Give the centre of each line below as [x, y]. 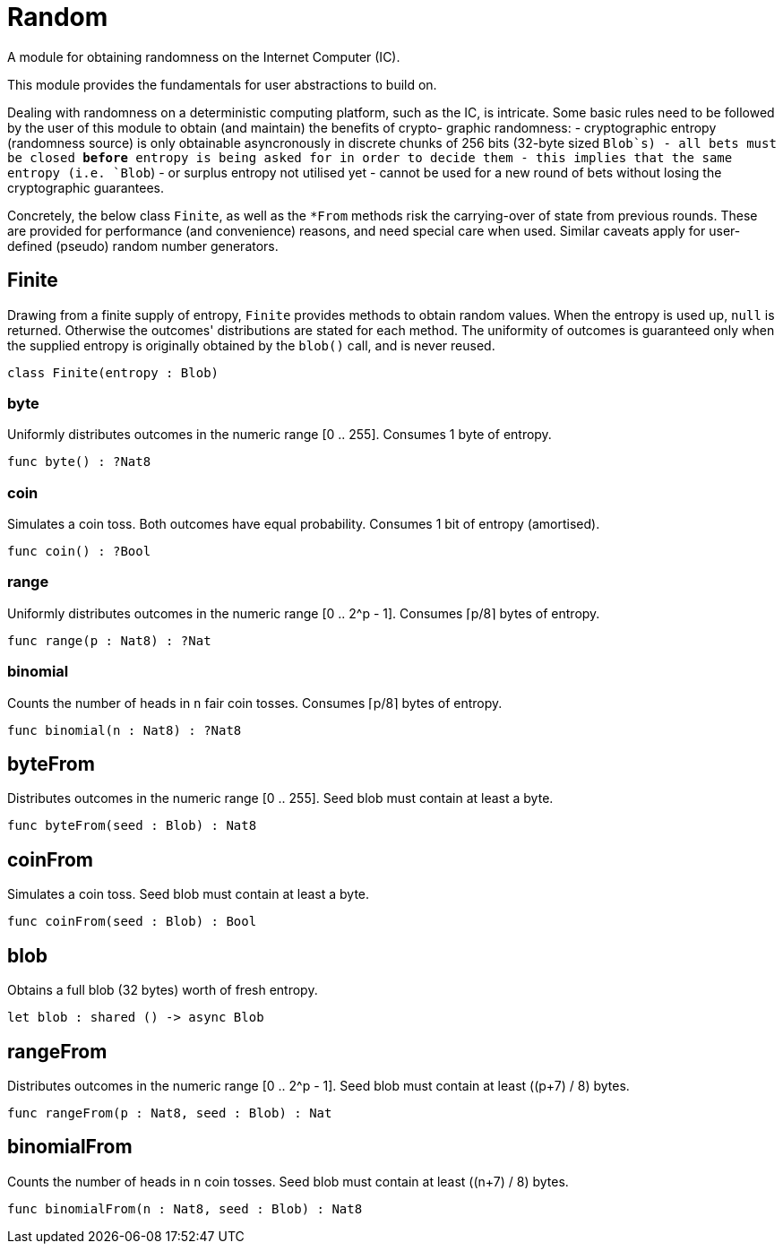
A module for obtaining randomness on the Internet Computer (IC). [204, 56]
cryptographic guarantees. [86, 187]
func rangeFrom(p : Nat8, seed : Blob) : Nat [170, 1113]
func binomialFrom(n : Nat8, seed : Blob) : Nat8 [185, 1208]
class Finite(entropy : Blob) [113, 372]
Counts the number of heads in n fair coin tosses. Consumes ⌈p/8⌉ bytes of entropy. [255, 703]
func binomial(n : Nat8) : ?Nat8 [125, 730]
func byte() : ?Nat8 [79, 462]
